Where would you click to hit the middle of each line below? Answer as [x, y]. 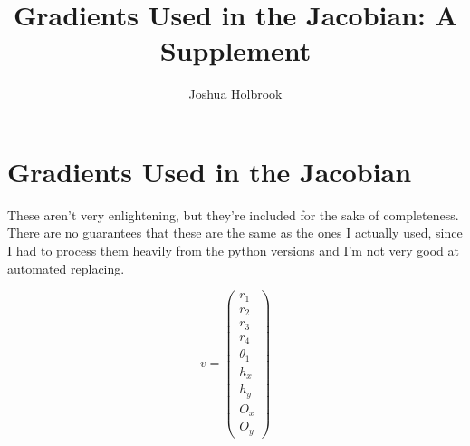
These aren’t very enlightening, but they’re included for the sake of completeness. [233, 214]
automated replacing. [66, 268]
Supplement [235, 50]
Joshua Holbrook [235, 94]
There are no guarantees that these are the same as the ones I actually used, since [235, 233]
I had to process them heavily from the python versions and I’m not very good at [234, 251]
